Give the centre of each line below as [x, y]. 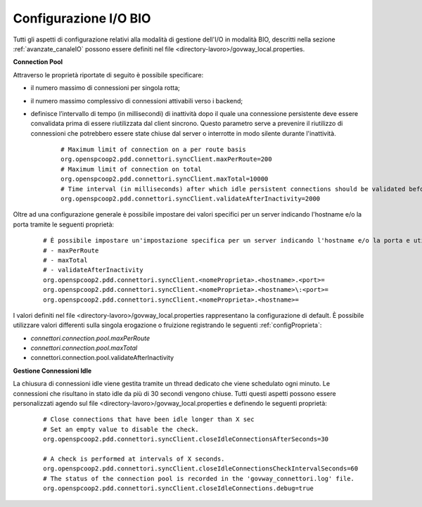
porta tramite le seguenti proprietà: [64, 224]
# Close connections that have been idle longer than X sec [149, 419]
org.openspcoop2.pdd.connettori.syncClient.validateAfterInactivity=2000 [191, 199]
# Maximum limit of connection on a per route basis [153, 150]
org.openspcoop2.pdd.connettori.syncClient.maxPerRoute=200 [166, 159]
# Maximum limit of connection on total [131, 169]
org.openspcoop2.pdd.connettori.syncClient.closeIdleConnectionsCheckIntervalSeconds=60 [201, 469]
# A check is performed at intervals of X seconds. [134, 459]
